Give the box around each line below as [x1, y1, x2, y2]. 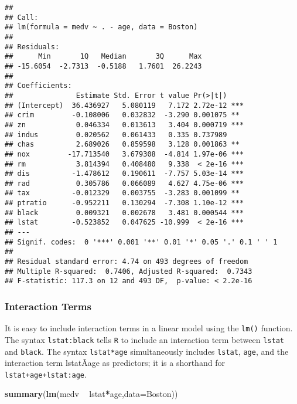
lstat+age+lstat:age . [5, 368, 87, 380]
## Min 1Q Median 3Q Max [5, 52, 202, 61]
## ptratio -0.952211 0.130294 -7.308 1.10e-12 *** [5, 199, 244, 208]
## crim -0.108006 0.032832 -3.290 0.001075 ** [5, 111, 240, 120]
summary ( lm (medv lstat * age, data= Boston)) [5, 388, 178, 400]
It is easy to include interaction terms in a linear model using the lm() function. [5, 322, 293, 334]
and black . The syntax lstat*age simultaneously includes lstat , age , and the [5, 345, 289, 357]
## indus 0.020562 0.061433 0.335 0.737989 [5, 130, 227, 139]
